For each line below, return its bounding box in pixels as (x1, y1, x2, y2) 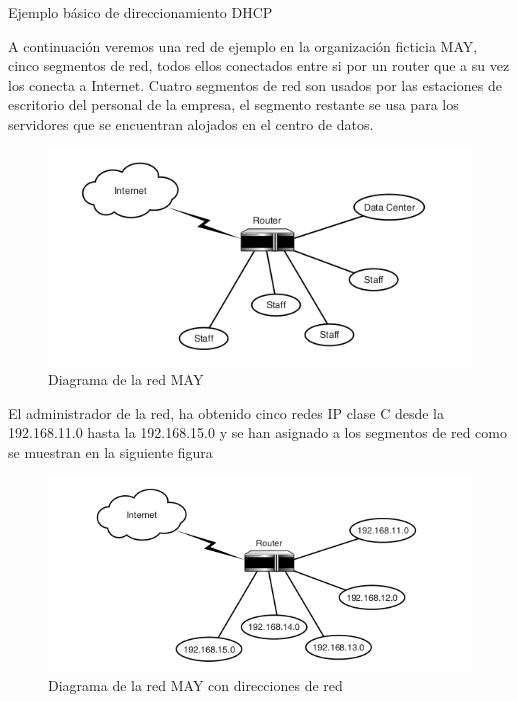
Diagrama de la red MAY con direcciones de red (48, 675, 343, 696)
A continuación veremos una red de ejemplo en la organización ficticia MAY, (8, 35, 478, 56)
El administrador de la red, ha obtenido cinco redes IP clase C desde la (8, 402, 445, 423)
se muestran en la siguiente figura (8, 441, 213, 462)
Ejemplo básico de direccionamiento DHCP (8, 2, 273, 22)
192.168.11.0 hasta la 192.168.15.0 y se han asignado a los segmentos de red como (8, 422, 507, 443)
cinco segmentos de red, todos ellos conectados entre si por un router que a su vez (8, 55, 510, 76)
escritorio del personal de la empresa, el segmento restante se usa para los (8, 94, 459, 115)
